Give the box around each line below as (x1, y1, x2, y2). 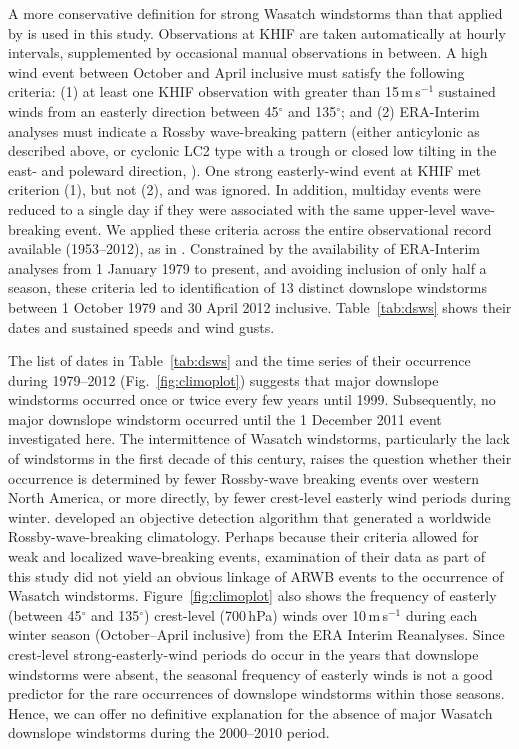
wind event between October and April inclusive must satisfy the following (8, 61, 465, 82)
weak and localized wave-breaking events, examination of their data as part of (8, 546, 486, 567)
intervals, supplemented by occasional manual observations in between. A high (8, 42, 488, 63)
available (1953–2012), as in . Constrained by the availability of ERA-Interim (8, 238, 480, 259)
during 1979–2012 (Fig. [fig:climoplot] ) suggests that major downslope (8, 369, 439, 390)
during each (405, 604, 478, 625)
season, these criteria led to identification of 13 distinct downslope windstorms (8, 277, 487, 298)
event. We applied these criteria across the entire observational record (65, 218, 492, 239)
